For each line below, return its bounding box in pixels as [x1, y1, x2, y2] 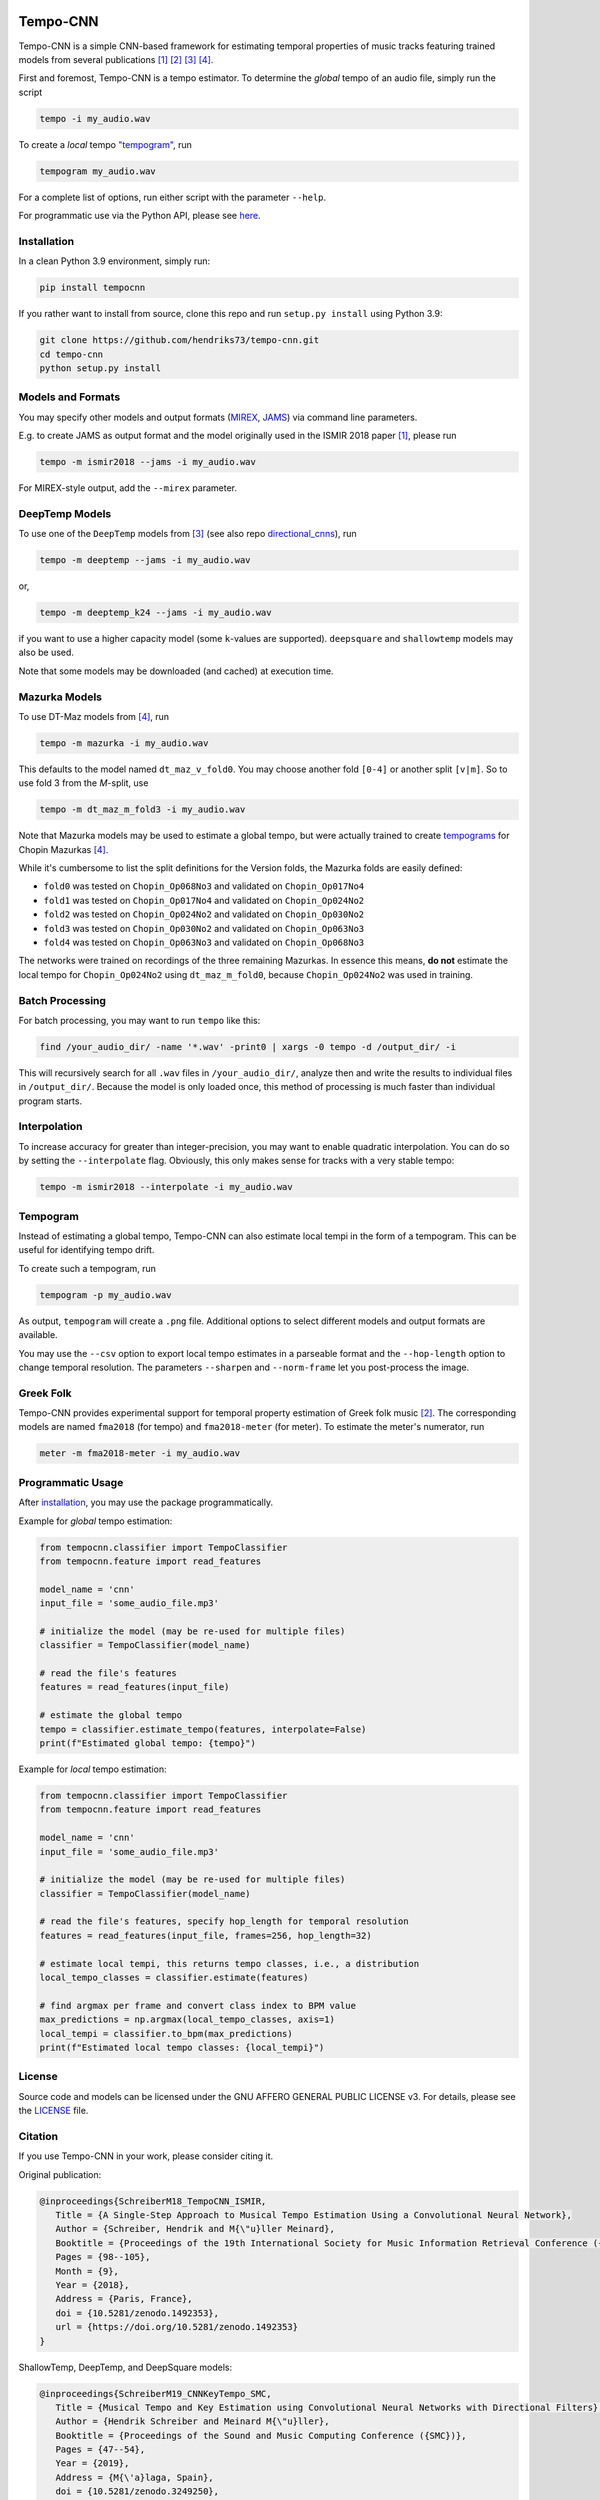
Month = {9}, [55, 2265, 120, 2277]
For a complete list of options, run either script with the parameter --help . [18, 191, 327, 203]
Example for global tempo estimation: [18, 1515, 173, 1527]
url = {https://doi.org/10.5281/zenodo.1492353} [55, 2321, 299, 2333]
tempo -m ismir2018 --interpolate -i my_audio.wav [39, 1181, 294, 1193]
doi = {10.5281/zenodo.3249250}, [55, 2486, 220, 2497]
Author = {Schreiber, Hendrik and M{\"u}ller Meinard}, [55, 2223, 335, 2235]
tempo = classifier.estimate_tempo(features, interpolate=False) [39, 1723, 367, 1735]
